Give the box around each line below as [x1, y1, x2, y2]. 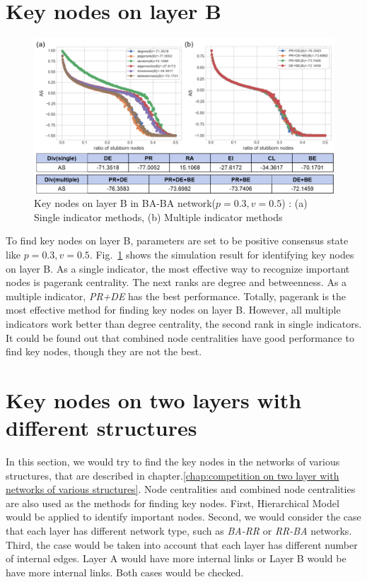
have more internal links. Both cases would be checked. [6, 564, 244, 579]
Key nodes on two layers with [6, 385, 302, 414]
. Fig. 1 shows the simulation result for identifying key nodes [89, 247, 354, 261]
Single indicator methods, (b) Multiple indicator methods [34, 209, 283, 224]
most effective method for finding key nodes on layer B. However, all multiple [6, 302, 341, 317]
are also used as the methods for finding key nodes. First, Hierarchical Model [6, 495, 339, 510]
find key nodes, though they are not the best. [6, 344, 202, 359]
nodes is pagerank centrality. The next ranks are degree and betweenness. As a [6, 275, 347, 290]
